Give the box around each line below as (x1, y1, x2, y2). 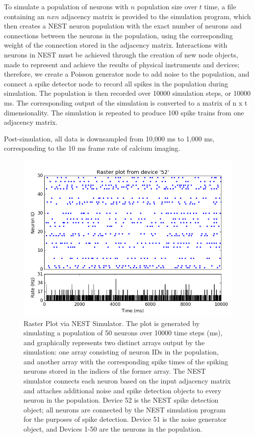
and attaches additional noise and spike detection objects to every (24, 385, 222, 395)
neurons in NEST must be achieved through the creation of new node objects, (4, 49, 238, 59)
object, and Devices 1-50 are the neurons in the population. (24, 424, 203, 434)
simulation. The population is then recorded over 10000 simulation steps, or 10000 (4, 88, 251, 98)
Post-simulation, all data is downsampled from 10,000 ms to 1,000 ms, (4, 133, 215, 143)
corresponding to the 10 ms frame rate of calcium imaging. (4, 143, 180, 153)
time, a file (204, 1, 236, 11)
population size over (137, 1, 197, 11)
